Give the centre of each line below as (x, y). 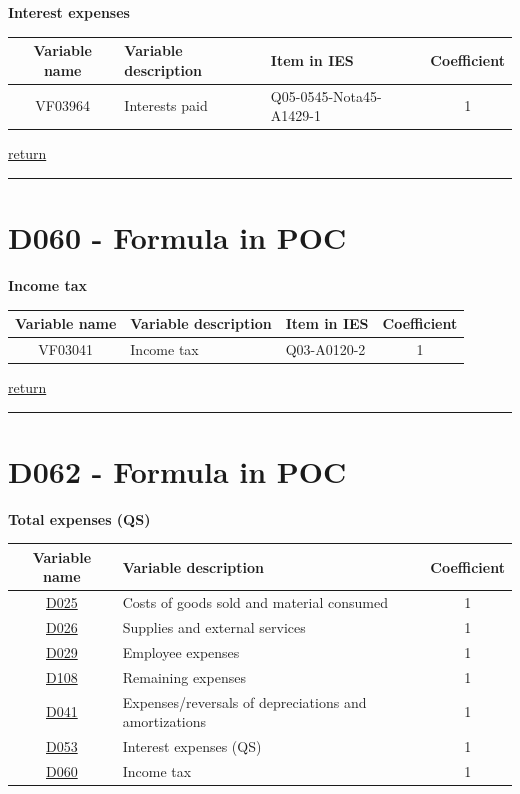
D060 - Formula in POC (177, 237)
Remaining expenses (184, 676)
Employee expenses (181, 651)
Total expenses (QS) (79, 518)
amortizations (164, 721)
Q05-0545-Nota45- (326, 95)
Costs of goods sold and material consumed (255, 602)
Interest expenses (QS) (192, 746)
